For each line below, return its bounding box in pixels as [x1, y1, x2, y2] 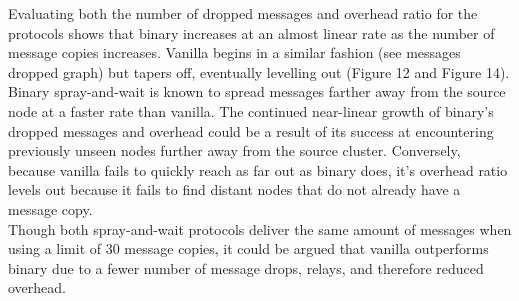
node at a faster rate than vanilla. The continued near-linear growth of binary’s [8, 100, 494, 121]
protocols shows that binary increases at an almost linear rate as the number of [8, 22, 495, 43]
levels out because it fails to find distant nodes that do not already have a [8, 179, 461, 200]
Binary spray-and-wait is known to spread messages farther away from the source [8, 81, 506, 102]
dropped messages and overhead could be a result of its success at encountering [8, 120, 494, 141]
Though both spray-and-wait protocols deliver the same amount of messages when [8, 218, 512, 239]
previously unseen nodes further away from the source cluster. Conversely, [8, 140, 461, 161]
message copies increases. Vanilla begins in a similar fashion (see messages [8, 42, 461, 63]
